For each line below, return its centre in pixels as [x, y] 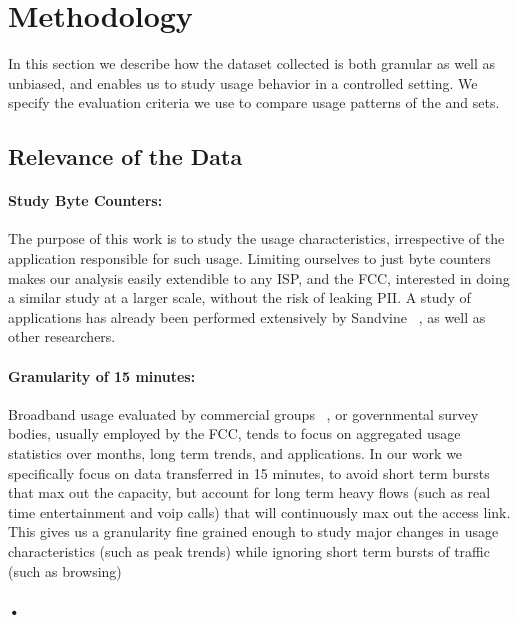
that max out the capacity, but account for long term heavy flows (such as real [249, 492]
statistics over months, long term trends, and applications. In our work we [235, 453]
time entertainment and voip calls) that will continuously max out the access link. [259, 511]
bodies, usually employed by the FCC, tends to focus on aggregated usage [234, 433]
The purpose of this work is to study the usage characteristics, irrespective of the [256, 238]
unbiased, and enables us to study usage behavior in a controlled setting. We [243, 82]
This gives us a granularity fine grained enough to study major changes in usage [253, 531]
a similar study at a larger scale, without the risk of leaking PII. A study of [239, 297]
